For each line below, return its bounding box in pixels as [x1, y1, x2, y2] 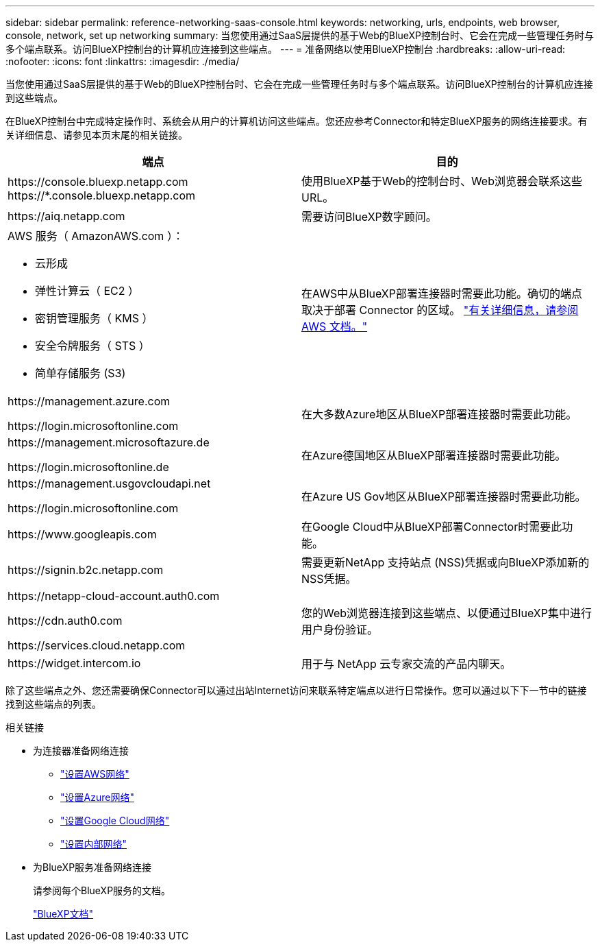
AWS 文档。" [301, 320, 368, 333]
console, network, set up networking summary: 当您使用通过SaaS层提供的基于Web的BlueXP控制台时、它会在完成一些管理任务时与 [5, 29, 594, 41]
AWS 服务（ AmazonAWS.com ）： [8, 229, 184, 243]
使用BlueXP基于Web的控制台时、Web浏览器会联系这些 [301, 174, 582, 188]
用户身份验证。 [301, 623, 379, 636]
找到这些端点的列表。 [5, 698, 101, 710]
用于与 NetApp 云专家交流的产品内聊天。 [301, 657, 512, 671]
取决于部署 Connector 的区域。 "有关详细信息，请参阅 [301, 303, 579, 317]
